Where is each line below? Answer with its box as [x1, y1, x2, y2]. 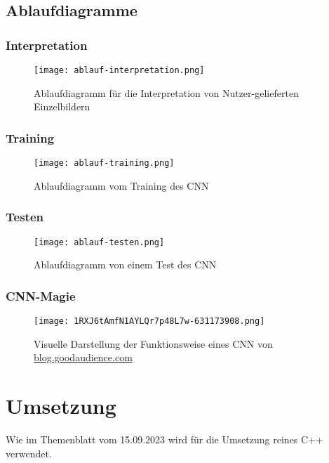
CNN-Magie [6, 287, 76, 304]
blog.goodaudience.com [34, 350, 133, 365]
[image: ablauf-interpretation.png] [34, 65, 205, 75]
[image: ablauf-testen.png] [34, 237, 165, 247]
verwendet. [6, 445, 52, 460]
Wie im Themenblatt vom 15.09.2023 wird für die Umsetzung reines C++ [6, 431, 323, 446]
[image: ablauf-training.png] [34, 158, 175, 169]
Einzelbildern [34, 99, 90, 114]
